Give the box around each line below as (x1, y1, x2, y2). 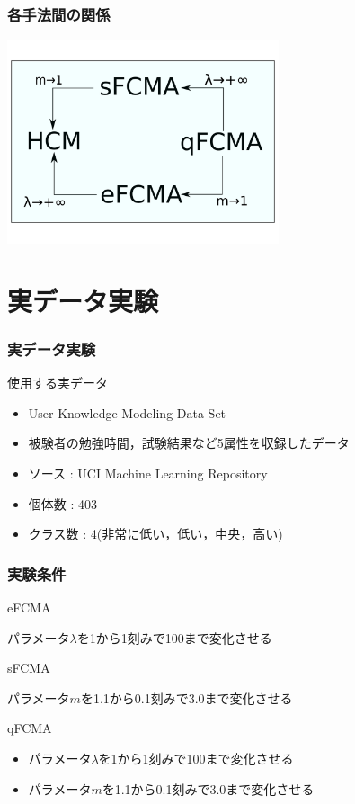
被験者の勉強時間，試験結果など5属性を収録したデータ (28, 433, 350, 452)
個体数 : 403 (28, 494, 98, 513)
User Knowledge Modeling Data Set (28, 403, 226, 422)
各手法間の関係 (7, 3, 111, 25)
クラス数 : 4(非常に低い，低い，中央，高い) (28, 524, 283, 543)
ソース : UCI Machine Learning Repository (28, 463, 268, 482)
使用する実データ (7, 373, 108, 392)
